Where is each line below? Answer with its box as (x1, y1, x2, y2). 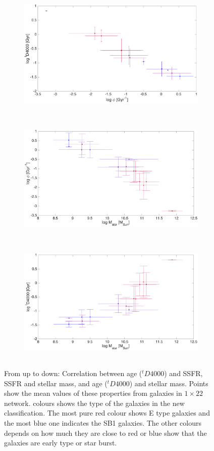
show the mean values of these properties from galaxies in (4, 388, 182, 398)
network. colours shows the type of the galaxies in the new (4, 397, 185, 408)
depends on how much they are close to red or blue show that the (4, 427, 207, 438)
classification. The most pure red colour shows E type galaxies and (4, 407, 210, 418)
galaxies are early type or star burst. (4, 437, 117, 448)
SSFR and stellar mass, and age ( (4, 378, 108, 388)
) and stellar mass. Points (129, 378, 208, 388)
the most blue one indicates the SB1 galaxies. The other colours (4, 418, 201, 428)
